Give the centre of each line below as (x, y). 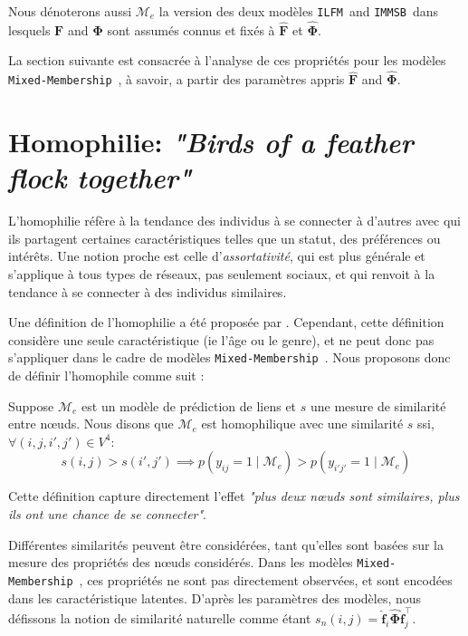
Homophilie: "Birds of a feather (211, 142)
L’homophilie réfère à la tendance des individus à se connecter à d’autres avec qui (234, 221)
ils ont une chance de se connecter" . (108, 514)
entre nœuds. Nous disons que (91, 424)
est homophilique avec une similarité (302, 424)
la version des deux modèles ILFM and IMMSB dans (299, 11)
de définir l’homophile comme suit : (106, 376)
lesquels (29, 29)
